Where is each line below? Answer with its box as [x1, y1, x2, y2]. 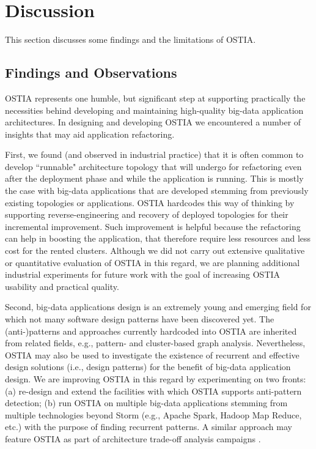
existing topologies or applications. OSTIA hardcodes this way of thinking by [5, 196, 295, 209]
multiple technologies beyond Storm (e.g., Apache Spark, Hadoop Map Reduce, [5, 408, 302, 421]
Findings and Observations [5, 63, 177, 82]
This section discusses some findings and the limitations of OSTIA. [5, 33, 256, 46]
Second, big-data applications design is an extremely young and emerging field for [5, 300, 311, 313]
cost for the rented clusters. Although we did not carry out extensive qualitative [5, 244, 305, 257]
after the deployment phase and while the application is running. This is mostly [5, 172, 304, 185]
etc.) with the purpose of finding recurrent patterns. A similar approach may [5, 420, 292, 433]
